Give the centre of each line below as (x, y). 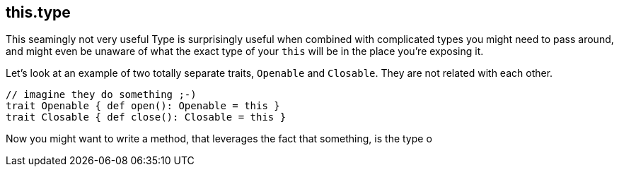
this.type (38, 12)
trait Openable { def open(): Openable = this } (143, 106)
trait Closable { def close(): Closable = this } (146, 117)
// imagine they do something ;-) (101, 95)
